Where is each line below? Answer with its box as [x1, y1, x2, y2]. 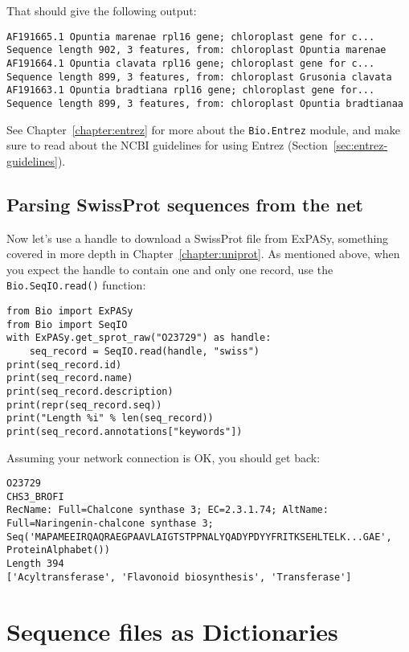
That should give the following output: [6, 2, 197, 18]
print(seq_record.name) [6, 372, 133, 384]
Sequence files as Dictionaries [6, 614, 338, 647]
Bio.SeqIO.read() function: [6, 277, 146, 293]
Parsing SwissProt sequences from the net [6, 191, 363, 216]
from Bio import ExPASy [6, 305, 133, 318]
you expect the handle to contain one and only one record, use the [6, 260, 333, 277]
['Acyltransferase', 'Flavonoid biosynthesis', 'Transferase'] [6, 571, 352, 583]
